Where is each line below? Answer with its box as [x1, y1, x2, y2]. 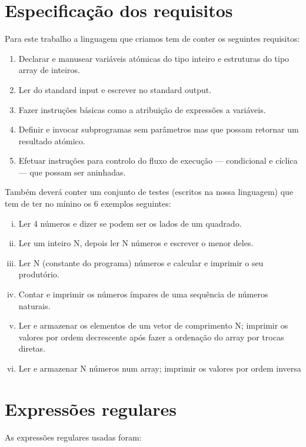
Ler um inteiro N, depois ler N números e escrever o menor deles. [18, 237, 254, 249]
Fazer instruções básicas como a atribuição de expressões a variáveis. [18, 103, 266, 115]
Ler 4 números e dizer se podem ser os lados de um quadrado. [18, 217, 242, 229]
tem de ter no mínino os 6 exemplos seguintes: [5, 197, 171, 210]
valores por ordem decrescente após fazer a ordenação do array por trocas [18, 330, 284, 343]
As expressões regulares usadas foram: [5, 431, 142, 443]
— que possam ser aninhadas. [18, 165, 126, 178]
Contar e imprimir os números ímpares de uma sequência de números [18, 288, 268, 300]
